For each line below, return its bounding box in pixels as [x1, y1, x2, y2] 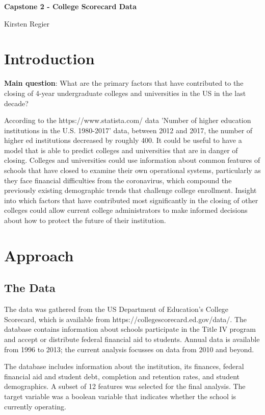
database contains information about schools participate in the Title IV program [4, 324, 256, 334]
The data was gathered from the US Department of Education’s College [4, 304, 229, 314]
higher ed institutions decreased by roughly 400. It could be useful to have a [4, 135, 242, 145]
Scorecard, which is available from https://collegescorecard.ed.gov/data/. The [4, 313, 247, 324]
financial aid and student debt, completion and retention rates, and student [4, 371, 240, 381]
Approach [4, 245, 74, 265]
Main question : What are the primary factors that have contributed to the [4, 78, 244, 88]
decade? [4, 97, 29, 108]
